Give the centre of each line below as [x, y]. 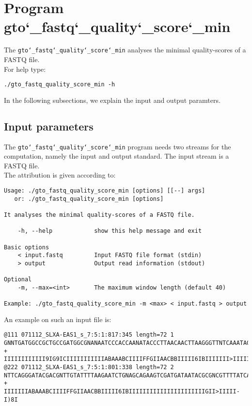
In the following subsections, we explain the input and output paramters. [112, 100]
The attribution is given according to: [60, 175]
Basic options [27, 247]
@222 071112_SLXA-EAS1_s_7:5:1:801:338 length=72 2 [89, 367]
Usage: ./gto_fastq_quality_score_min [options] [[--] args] [105, 191]
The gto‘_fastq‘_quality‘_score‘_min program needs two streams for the [118, 146]
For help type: [25, 69]
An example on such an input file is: [58, 319]
